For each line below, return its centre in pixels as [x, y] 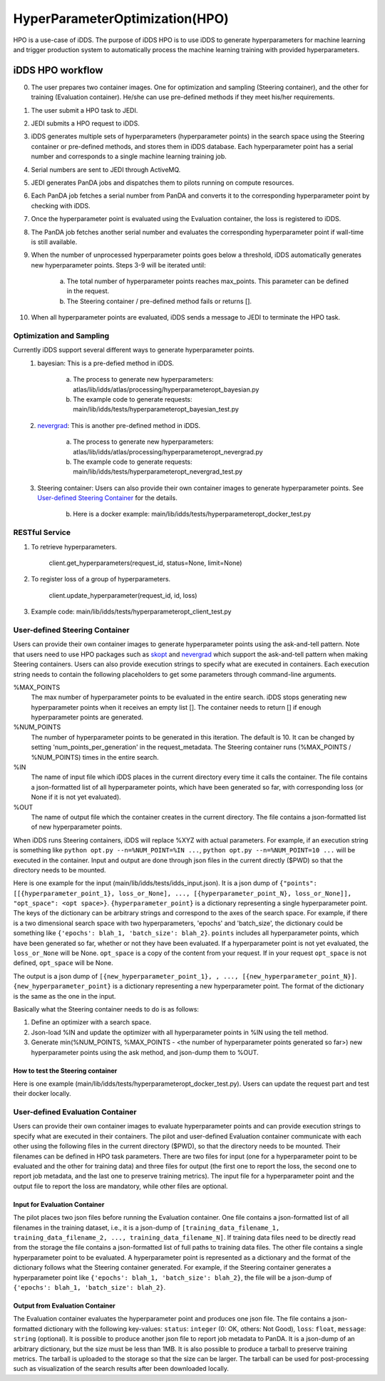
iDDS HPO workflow [58, 70]
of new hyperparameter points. [77, 827]
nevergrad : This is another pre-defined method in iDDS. [119, 425]
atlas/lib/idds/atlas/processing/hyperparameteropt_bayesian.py [166, 389]
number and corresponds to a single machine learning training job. [129, 156]
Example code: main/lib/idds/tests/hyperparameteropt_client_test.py [131, 612]
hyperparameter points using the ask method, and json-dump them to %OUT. [145, 1052]
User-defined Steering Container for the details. [107, 498]
